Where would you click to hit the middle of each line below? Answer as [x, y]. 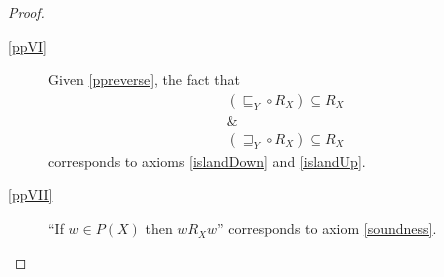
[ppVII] [30, 194]
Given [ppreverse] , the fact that [144, 79]
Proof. [26, 12]
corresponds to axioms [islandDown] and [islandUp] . [207, 160]
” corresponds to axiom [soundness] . [326, 228]
